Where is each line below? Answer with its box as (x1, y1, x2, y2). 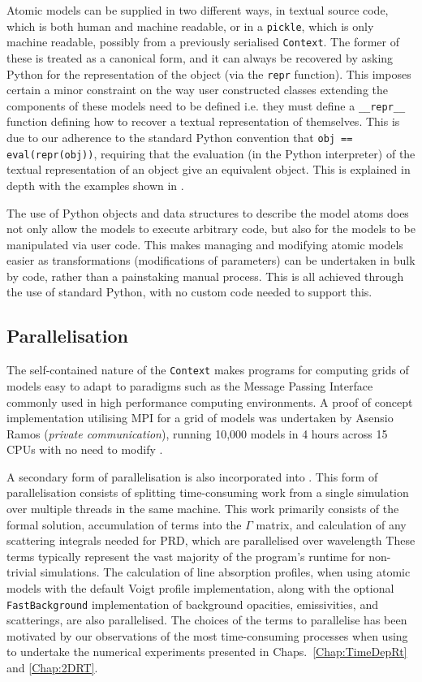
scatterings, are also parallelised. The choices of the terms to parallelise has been (6, 611, 407, 628)
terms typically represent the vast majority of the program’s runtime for (6, 547, 365, 564)
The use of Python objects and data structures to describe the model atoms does (6, 204, 409, 221)
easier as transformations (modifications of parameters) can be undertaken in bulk (6, 252, 416, 269)
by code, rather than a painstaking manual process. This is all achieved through (6, 267, 404, 284)
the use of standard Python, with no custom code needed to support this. (6, 283, 372, 300)
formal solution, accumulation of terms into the (6, 516, 242, 533)
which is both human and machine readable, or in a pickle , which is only (6, 17, 374, 34)
